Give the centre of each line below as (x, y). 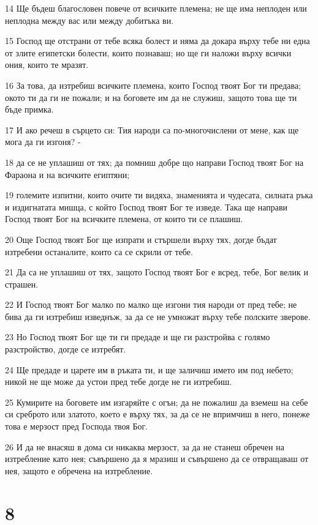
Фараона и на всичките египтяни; (67, 174)
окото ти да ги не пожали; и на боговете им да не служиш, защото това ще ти (151, 97)
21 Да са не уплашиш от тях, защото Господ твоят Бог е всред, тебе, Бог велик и (157, 272)
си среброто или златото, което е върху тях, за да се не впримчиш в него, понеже (157, 414)
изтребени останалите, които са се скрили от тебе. (99, 251)
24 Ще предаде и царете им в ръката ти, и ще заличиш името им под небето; (149, 369)
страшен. (22, 284)
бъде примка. (29, 109)
